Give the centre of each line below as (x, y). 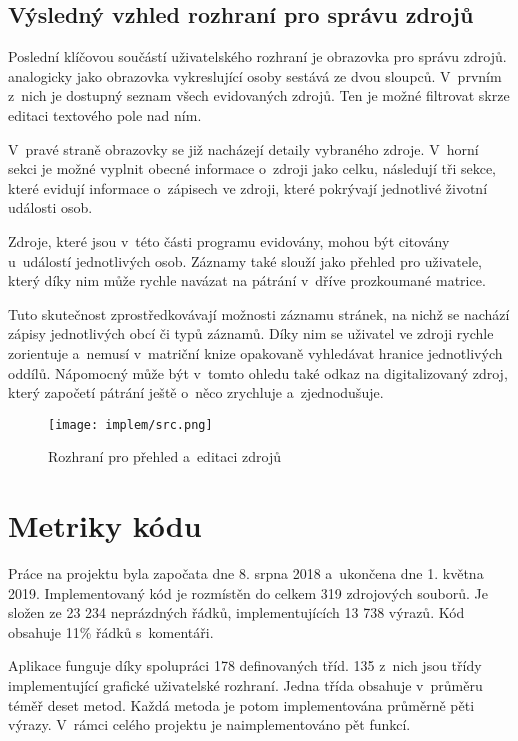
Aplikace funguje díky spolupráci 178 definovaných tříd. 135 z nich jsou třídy (245, 665)
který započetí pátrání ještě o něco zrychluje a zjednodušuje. (196, 392)
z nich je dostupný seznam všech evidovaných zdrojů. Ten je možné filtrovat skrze (259, 95)
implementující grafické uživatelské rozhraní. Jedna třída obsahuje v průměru (245, 685)
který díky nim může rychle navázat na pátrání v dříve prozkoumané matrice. (247, 280)
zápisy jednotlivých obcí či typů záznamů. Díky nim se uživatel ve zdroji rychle (251, 333)
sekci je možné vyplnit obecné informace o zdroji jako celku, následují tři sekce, (252, 168)
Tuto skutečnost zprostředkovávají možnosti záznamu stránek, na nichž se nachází (259, 313)
